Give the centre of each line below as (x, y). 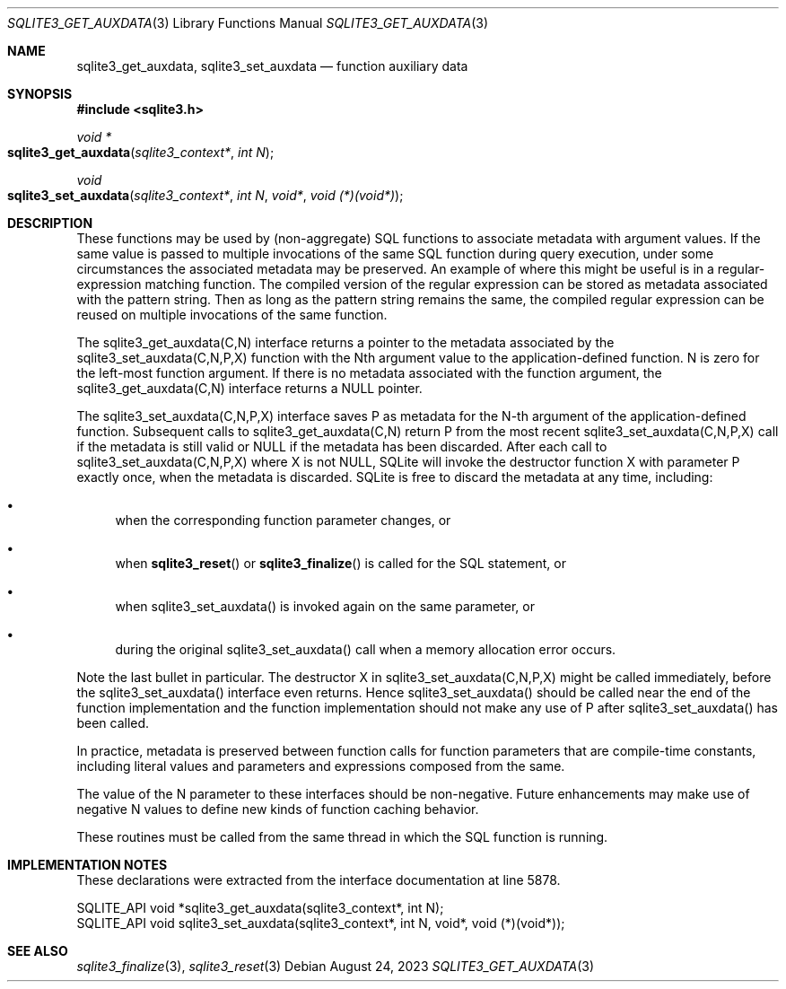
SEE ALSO (38, 951)
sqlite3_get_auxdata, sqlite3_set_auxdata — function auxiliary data (272, 66)
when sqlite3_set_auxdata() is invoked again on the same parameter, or (325, 606)
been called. (113, 723)
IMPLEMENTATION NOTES (87, 865)
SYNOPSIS (40, 94)
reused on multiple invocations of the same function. (232, 315)
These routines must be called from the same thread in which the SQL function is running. (342, 837)
